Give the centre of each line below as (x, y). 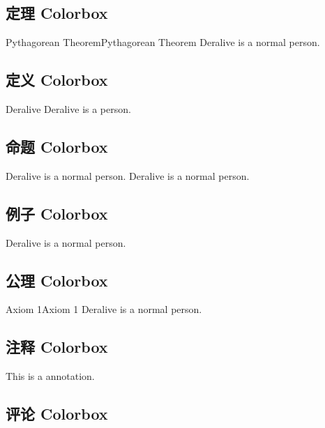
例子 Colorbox (57, 213)
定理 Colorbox (57, 13)
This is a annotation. (50, 376)
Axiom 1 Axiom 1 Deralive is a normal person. (104, 309)
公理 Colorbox (57, 280)
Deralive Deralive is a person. (68, 109)
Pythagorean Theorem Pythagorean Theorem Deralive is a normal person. (163, 42)
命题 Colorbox (57, 146)
